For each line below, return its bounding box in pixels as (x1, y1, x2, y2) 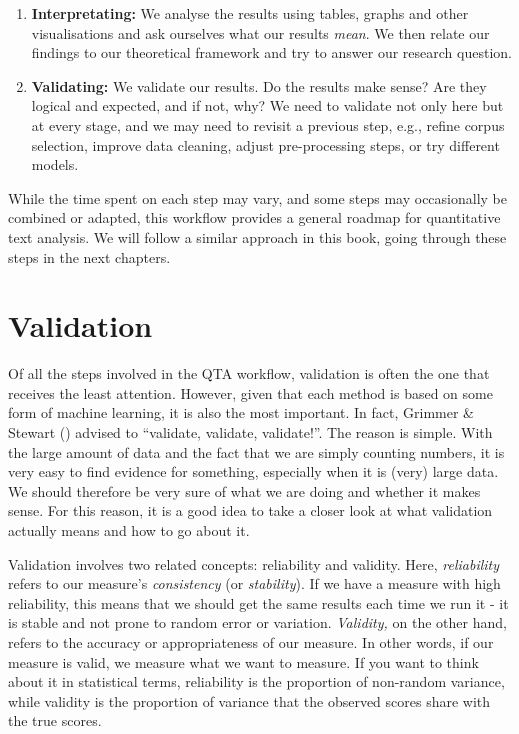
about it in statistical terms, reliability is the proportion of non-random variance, (8, 671, 505, 692)
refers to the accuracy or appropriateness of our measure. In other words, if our (8, 631, 494, 652)
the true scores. (8, 710, 102, 731)
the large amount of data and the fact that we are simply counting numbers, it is (8, 441, 505, 462)
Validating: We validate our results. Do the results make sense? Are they (31, 75, 487, 96)
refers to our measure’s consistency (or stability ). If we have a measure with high (8, 573, 501, 594)
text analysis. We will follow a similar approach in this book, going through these (8, 226, 507, 247)
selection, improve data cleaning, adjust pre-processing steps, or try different (31, 134, 500, 155)
